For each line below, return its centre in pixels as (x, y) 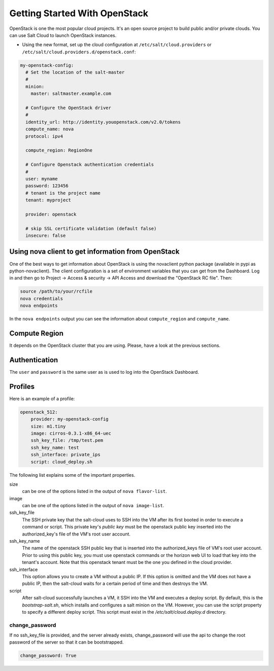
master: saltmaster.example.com (71, 94)
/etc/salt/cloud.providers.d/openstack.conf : (79, 52)
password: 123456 (47, 186)
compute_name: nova (50, 129)
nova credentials (42, 298)
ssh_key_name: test (55, 447)
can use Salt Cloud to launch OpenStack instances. (63, 35)
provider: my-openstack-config (70, 419)
